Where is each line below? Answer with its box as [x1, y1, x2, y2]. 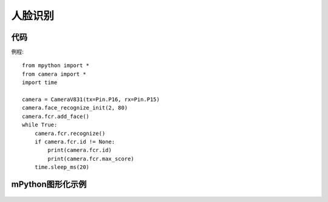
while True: [22, 122, 58, 128]
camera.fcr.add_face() [22, 112, 90, 120]
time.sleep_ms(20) [34, 164, 90, 171]
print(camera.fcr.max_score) [47, 155, 135, 162]
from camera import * [22, 70, 86, 77]
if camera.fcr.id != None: [34, 138, 115, 145]
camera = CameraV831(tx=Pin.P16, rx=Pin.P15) [22, 96, 160, 103]
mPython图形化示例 [11, 179, 87, 189]
